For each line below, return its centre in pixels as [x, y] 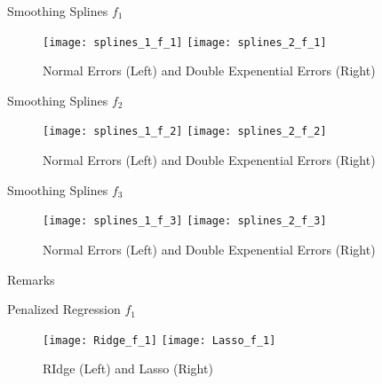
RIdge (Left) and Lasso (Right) [128, 368]
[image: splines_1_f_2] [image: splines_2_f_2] [185, 132]
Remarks [31, 279]
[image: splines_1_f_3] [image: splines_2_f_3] [185, 221]
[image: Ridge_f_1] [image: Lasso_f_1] [159, 340]
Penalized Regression [64, 309]
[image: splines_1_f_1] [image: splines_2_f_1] [185, 42]
